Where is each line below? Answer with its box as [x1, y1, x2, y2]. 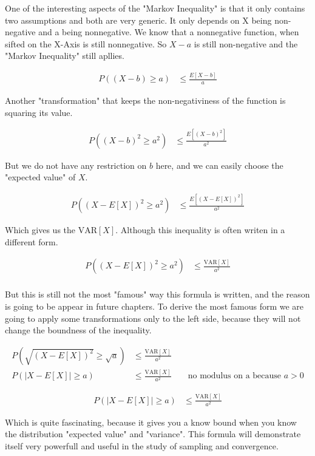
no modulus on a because [188, 372, 282, 381]
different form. [5, 235, 58, 248]
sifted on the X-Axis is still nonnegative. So [5, 37, 167, 50]
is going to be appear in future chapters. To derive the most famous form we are [5, 300, 304, 313]
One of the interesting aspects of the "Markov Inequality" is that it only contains [5, 2, 305, 14]
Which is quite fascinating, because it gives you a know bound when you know [5, 415, 297, 428]
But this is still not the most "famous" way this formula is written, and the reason [5, 288, 310, 301]
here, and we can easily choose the [155, 158, 283, 171]
